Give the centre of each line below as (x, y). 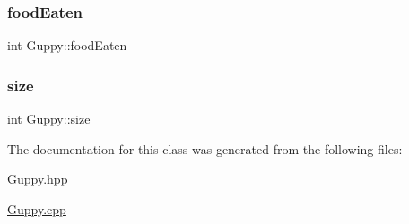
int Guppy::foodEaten (67, 45)
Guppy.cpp (37, 208)
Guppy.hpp (38, 179)
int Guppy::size (49, 119)
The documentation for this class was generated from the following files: (205, 148)
